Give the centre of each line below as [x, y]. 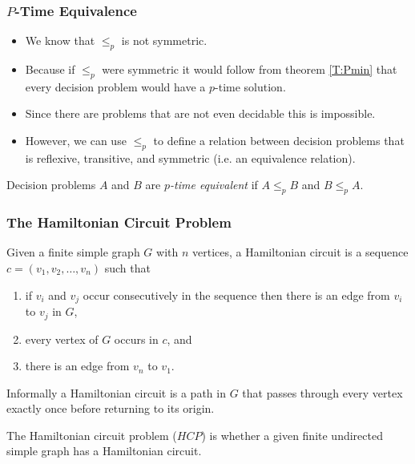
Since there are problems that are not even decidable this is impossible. [200, 113]
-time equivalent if [214, 185]
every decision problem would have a [115, 86]
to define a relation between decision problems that [279, 140]
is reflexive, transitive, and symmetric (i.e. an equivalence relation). [190, 157]
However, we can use [76, 140]
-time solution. [250, 86]
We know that [60, 40]
